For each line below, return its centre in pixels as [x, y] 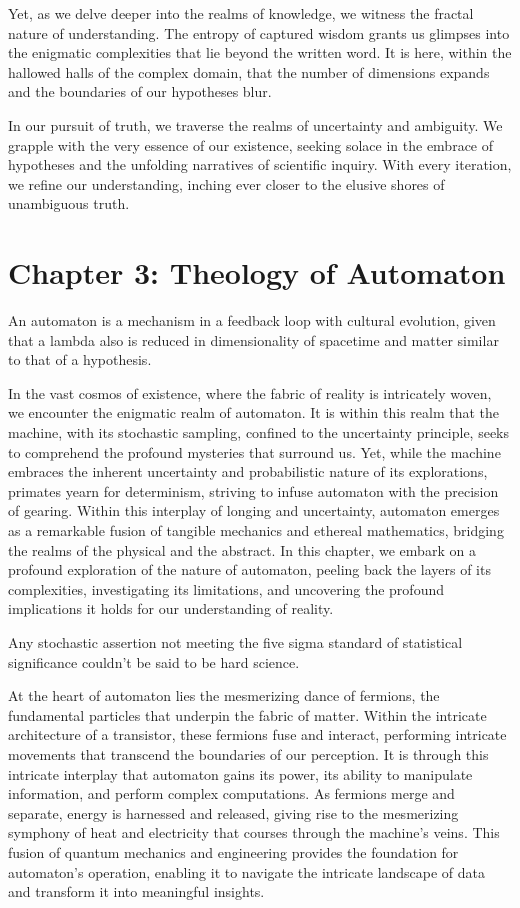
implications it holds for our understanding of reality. [171, 608]
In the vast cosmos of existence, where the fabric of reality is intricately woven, [250, 392]
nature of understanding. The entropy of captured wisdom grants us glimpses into [259, 32]
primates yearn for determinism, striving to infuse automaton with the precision [253, 490]
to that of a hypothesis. [80, 359]
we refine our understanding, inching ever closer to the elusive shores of [226, 183]
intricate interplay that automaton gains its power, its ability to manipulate [240, 773]
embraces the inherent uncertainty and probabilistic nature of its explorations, [248, 471]
